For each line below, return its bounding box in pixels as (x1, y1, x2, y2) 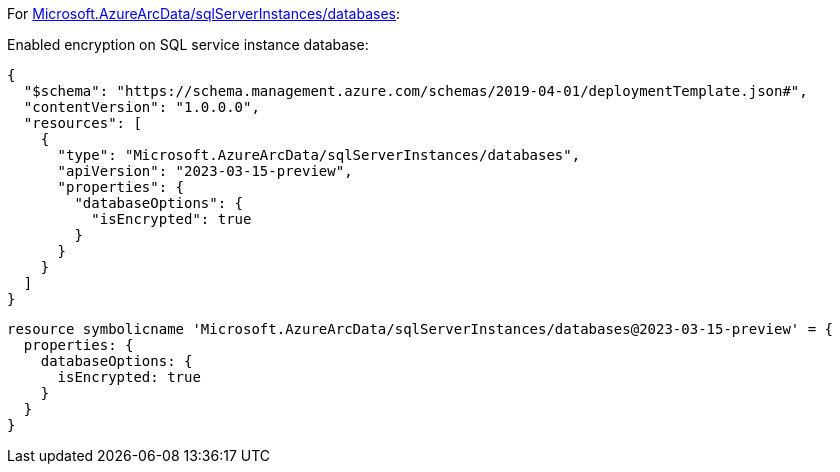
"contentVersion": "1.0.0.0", (23, 99, 260, 115)
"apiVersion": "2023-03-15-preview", (57, 163, 353, 179)
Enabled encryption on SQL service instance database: (7, 36, 369, 53)
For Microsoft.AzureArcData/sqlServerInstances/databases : (7, 5, 401, 22)
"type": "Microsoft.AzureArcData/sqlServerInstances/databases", (57, 147, 581, 163)
